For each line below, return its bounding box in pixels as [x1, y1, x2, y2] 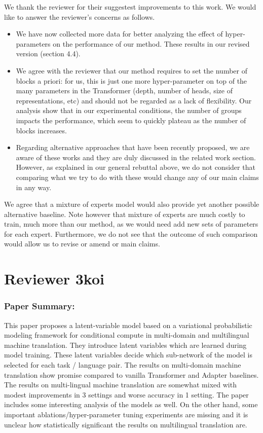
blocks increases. [16, 125, 67, 135]
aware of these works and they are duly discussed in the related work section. [16, 152, 256, 162]
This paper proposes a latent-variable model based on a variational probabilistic [4, 319, 252, 330]
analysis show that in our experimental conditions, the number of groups [16, 105, 242, 116]
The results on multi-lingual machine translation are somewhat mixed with [4, 379, 237, 390]
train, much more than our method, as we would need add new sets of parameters [4, 219, 258, 229]
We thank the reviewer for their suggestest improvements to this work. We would [4, 2, 256, 12]
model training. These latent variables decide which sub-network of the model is [4, 349, 253, 360]
